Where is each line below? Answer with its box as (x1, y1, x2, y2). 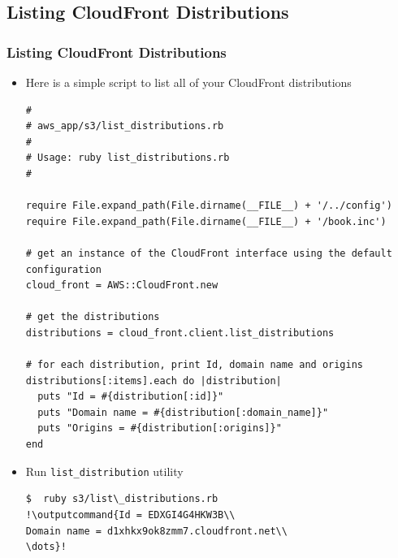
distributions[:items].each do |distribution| (25, 374, 282, 387)
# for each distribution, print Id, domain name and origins (25, 359, 364, 371)
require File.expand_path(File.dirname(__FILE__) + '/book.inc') (25, 215, 387, 227)
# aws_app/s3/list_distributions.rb (25, 120, 224, 132)
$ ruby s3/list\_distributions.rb (25, 493, 218, 505)
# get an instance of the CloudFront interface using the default (25, 247, 392, 259)
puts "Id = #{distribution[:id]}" (37, 391, 224, 403)
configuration (25, 263, 102, 275)
